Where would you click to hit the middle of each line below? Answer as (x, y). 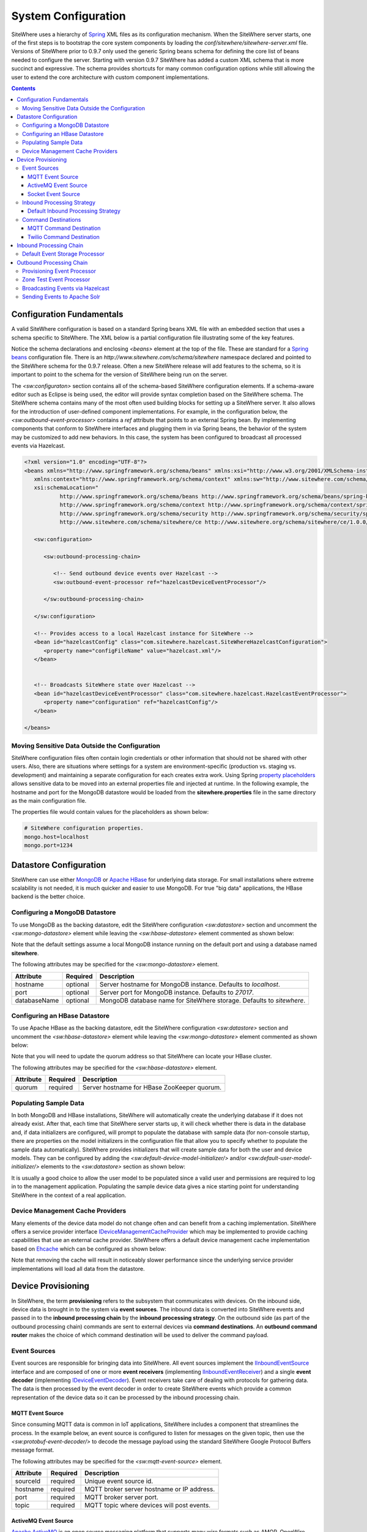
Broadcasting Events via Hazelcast (66, 288)
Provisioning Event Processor (59, 271)
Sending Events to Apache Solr (61, 297)
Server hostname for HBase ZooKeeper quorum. (152, 1088)
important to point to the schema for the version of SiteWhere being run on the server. (120, 374)
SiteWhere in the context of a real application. (69, 1195)
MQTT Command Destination (64, 228)
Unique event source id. (119, 1481)
